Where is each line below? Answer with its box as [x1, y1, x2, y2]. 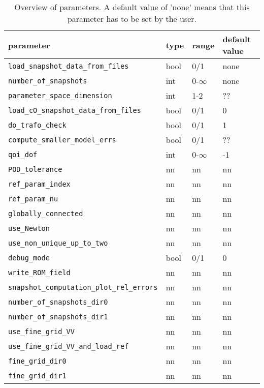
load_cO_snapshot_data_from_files [8, 106, 141, 114]
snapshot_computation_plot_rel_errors [8, 283, 158, 291]
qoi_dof [8, 150, 38, 159]
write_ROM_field [8, 268, 71, 277]
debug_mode [8, 253, 50, 262]
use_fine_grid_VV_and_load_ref [8, 342, 129, 350]
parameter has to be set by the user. [67, 13, 197, 24]
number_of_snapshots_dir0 [8, 297, 108, 306]
